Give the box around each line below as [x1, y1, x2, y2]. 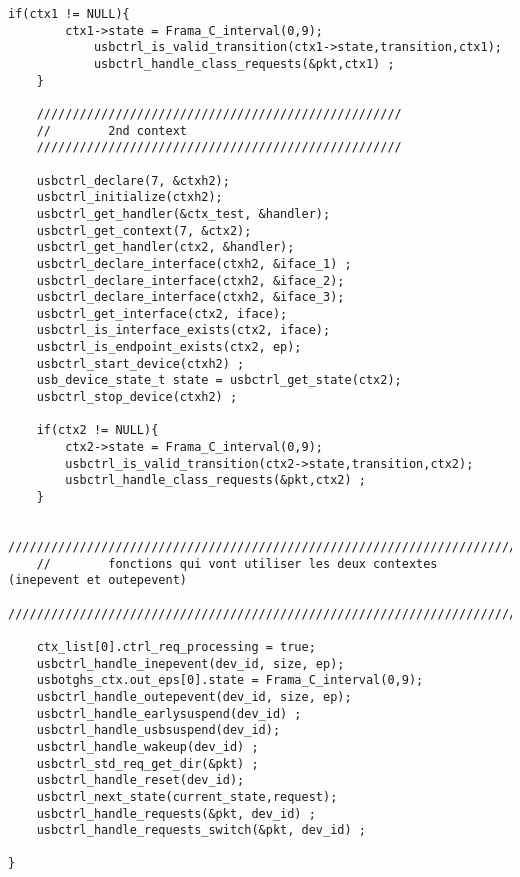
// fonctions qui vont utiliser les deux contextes [36, 556, 438, 571]
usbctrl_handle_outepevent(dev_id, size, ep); [36, 689, 352, 704]
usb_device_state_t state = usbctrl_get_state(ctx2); [36, 373, 402, 388]
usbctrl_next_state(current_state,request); [36, 789, 338, 804]
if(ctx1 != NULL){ [8, 7, 130, 21]
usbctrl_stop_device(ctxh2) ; [36, 390, 238, 405]
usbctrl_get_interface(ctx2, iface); [36, 306, 288, 321]
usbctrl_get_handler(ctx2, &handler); [36, 240, 295, 255]
